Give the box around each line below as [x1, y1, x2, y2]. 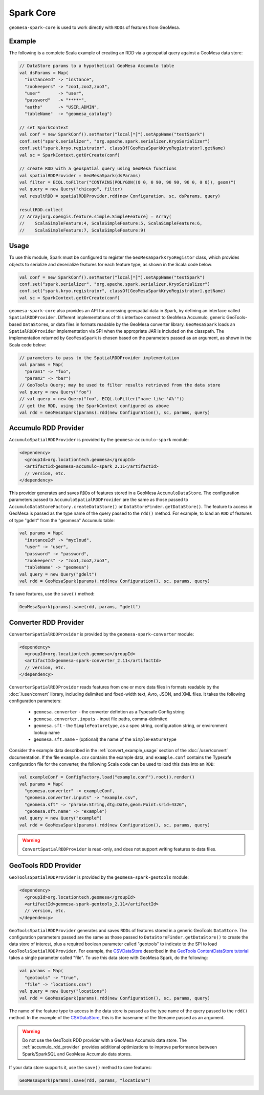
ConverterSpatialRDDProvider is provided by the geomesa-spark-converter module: [9, 631, 194, 637]
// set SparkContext [19, 125, 68, 130]
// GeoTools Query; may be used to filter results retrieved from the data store [19, 382, 221, 388]
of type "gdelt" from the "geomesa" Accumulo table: [9, 517, 115, 523]
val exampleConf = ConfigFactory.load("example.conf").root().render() [19, 775, 195, 780]
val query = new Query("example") [19, 815, 102, 821]
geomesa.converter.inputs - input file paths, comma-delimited [33, 716, 168, 722]
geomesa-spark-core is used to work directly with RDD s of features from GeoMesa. [9, 24, 180, 30]
